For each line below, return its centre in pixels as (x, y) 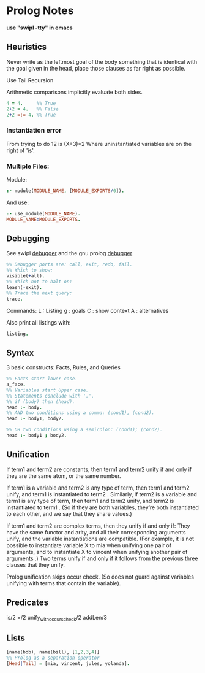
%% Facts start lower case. (42, 379)
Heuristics (27, 47)
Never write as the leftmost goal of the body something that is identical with (102, 61)
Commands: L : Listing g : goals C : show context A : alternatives (88, 310)
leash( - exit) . (24, 287)
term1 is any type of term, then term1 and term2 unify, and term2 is (90, 501)
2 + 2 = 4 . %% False (33, 109)
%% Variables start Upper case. (47, 390)
